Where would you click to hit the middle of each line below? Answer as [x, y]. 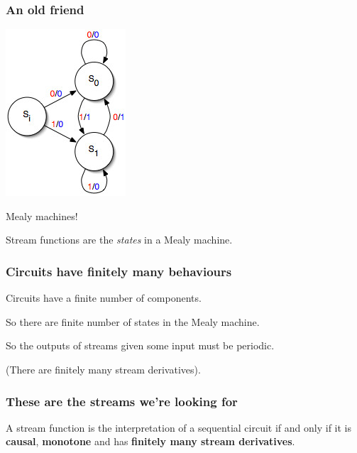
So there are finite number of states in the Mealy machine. [133, 321]
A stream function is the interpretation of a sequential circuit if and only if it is [178, 427]
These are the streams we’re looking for [122, 401]
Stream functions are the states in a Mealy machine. [119, 240]
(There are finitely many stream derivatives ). [103, 369]
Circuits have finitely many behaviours [119, 271]
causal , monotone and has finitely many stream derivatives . [150, 441]
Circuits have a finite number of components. [104, 298]
